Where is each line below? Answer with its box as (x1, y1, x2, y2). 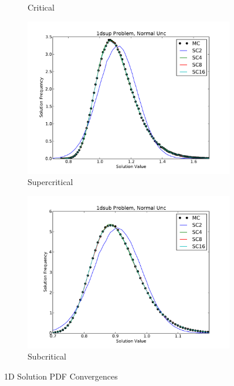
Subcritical (28, 350, 66, 362)
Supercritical (28, 176, 73, 188)
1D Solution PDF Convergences (4, 370, 118, 382)
